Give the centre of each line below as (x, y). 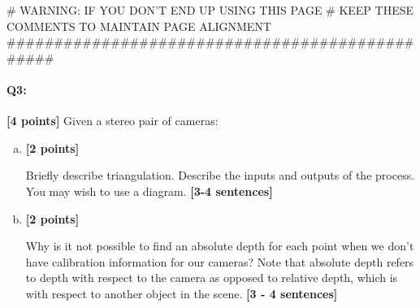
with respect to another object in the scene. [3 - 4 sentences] (182, 293)
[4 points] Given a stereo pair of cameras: (113, 121)
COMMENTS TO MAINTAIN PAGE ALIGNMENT (139, 26)
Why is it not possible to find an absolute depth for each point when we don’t (220, 246)
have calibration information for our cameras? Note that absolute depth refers (220, 261)
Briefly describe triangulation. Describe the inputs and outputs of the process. (220, 175)
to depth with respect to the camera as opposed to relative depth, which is (212, 278)
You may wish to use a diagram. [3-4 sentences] (149, 191)
